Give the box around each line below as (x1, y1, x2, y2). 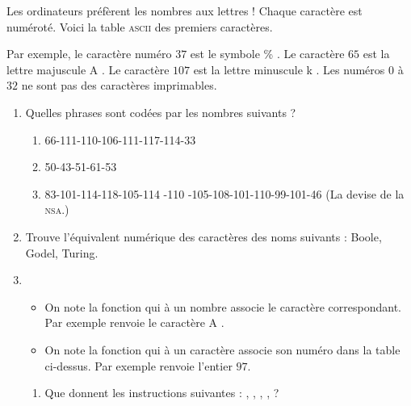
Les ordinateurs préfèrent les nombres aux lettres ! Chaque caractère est (6, 2, 363, 19)
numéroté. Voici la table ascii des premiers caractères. (6, 18, 273, 35)
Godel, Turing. (25, 244, 99, 261)
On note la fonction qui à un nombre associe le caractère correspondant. (44, 298, 402, 315)
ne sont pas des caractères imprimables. (21, 77, 217, 94)
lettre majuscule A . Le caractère (6, 61, 170, 77)
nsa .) (44, 201, 69, 218)
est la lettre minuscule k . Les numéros (193, 61, 385, 77)
